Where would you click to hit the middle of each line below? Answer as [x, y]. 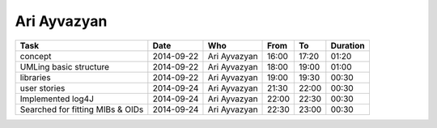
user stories [42, 87]
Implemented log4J [57, 99]
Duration [348, 45]
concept [36, 56]
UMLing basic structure [64, 66]
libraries [36, 77]
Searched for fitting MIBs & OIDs [82, 109]
